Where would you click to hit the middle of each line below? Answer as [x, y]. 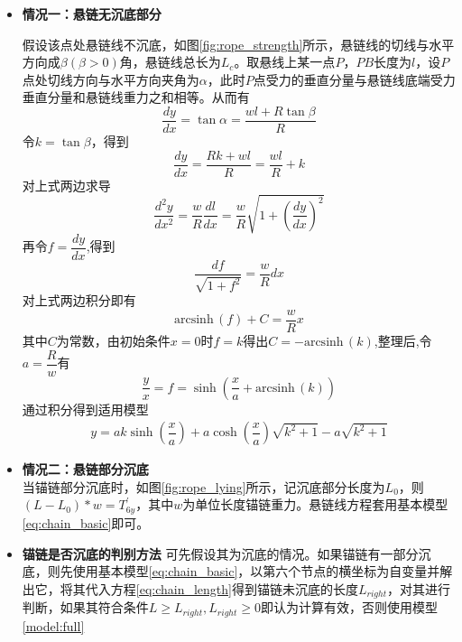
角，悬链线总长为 [170, 62]
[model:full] [53, 625]
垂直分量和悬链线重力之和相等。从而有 [136, 97]
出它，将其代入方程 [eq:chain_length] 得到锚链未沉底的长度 [190, 588]
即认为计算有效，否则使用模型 [349, 607]
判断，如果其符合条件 [85, 607]
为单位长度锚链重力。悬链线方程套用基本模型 [315, 504]
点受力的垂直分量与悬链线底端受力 [354, 79]
